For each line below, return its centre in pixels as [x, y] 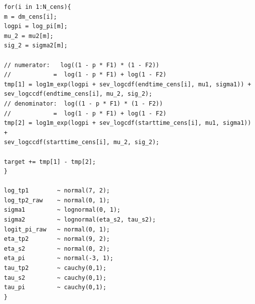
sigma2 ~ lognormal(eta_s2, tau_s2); [80, 220]
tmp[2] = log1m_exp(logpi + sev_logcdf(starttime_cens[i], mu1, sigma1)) [128, 123]
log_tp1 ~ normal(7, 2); [57, 191]
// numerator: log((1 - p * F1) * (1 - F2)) [82, 65]
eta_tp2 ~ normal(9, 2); [57, 239]
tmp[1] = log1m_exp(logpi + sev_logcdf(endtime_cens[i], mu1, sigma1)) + [128, 84]
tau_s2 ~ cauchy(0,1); [55, 278]
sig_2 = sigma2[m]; [36, 46]
